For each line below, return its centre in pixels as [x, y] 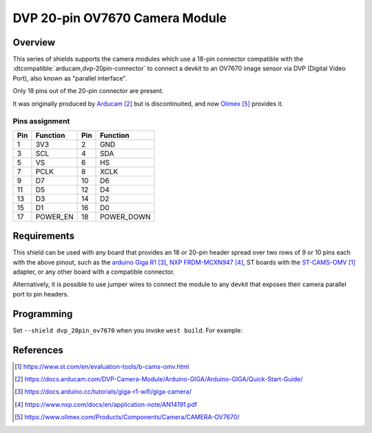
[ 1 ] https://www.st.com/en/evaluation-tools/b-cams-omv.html [102, 366]
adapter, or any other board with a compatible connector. [94, 272]
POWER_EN [54, 216]
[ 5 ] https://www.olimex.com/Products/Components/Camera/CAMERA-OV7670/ [127, 417]
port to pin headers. [41, 294]
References [38, 350]
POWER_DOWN [125, 216]
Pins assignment [41, 121]
